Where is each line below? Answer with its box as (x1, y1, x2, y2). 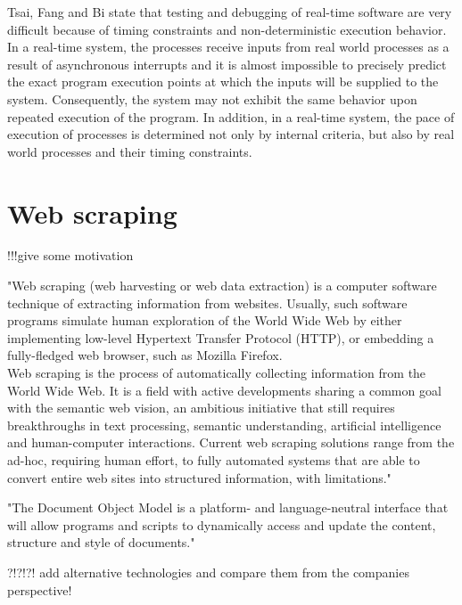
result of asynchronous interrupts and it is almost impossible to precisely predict (7, 54, 447, 73)
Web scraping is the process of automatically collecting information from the (7, 364, 426, 382)
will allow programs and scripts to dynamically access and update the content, (7, 515, 436, 534)
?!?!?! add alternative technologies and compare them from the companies (7, 562, 409, 581)
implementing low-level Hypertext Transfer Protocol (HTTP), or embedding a (7, 328, 434, 347)
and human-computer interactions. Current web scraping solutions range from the (7, 433, 455, 452)
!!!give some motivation (7, 246, 134, 265)
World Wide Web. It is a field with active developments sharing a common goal (7, 380, 441, 399)
